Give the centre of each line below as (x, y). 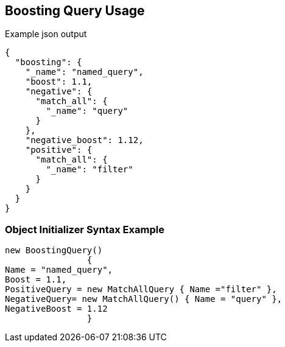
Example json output (46, 34)
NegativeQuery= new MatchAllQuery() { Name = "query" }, (144, 299)
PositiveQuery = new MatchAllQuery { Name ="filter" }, (141, 289)
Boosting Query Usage (75, 11)
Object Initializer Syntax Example (85, 229)
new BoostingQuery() (54, 251)
